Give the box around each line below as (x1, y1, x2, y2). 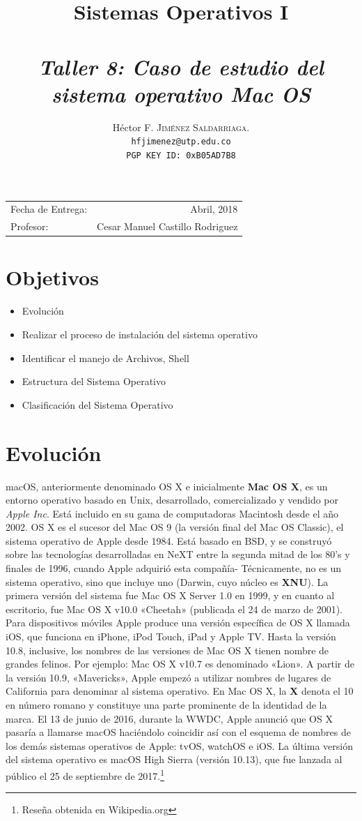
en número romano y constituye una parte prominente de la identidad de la (6, 698, 327, 711)
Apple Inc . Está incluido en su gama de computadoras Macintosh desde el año (6, 506, 338, 520)
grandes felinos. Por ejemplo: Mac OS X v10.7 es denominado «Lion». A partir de (6, 656, 354, 671)
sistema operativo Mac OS (52, 79, 310, 108)
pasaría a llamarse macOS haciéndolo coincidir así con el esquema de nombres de (6, 725, 351, 739)
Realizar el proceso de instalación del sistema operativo (22, 327, 258, 341)
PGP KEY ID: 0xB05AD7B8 (126, 150, 236, 160)
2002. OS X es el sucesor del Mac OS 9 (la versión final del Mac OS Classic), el (6, 520, 344, 534)
